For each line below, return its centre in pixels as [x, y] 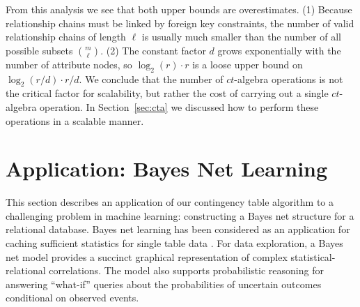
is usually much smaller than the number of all [241, 37]
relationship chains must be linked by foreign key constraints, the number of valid [180, 23]
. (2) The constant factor [153, 50]
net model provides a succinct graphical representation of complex [147, 256]
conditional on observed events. [72, 298]
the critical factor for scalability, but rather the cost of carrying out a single [167, 93]
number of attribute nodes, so [69, 64]
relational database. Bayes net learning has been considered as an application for [178, 229]
